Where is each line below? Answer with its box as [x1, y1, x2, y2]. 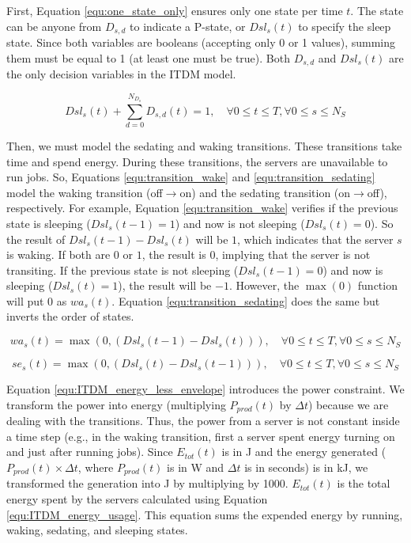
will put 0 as [6, 292, 67, 309]
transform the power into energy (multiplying [6, 396, 226, 412]
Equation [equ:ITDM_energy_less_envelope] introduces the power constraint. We [6, 381, 405, 397]
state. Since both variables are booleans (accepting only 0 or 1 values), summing [6, 34, 396, 51]
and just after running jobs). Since [6, 443, 173, 460]
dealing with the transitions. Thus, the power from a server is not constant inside [6, 412, 400, 429]
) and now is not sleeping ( [175, 215, 305, 231]
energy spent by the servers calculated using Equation [6, 490, 268, 507]
